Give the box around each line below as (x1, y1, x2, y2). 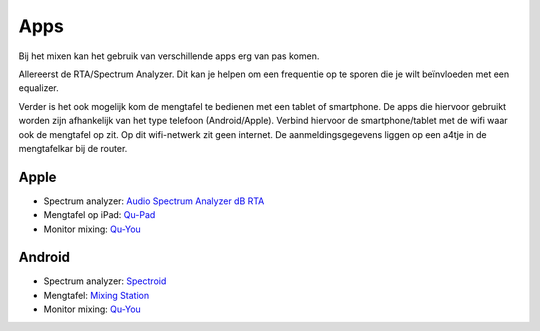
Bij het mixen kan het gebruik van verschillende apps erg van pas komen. (18, 50, 320, 62)
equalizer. (18, 82, 59, 94)
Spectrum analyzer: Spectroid (43, 275, 167, 287)
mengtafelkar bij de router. (18, 142, 128, 154)
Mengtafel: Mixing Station (43, 289, 150, 301)
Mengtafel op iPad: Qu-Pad (43, 209, 156, 221)
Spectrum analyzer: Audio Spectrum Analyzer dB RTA (43, 195, 265, 207)
